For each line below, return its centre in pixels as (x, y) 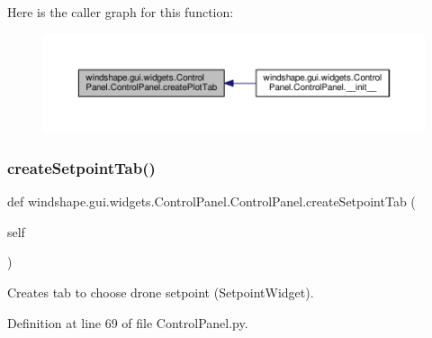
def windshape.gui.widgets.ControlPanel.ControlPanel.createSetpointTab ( (211, 201)
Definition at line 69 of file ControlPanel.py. (128, 322)
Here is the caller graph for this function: (121, 12)
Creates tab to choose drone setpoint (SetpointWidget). (161, 292)
